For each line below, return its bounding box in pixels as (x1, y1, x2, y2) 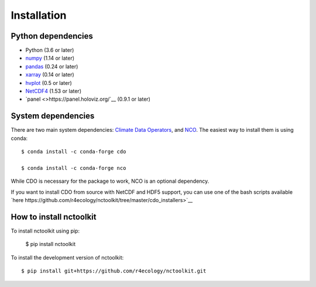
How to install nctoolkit (11, 211, 97, 222)
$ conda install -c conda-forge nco (21, 165, 126, 171)
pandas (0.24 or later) (25, 63, 78, 70)
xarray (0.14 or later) (25, 71, 74, 78)
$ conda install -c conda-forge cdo (21, 148, 126, 155)
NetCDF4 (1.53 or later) (25, 88, 82, 95)
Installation (11, 9, 67, 22)
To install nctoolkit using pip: (11, 227, 80, 234)
